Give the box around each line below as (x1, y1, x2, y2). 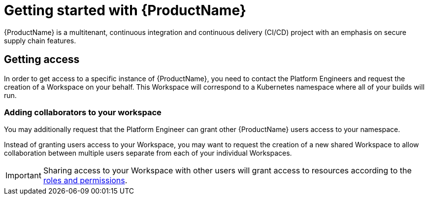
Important (5, 170, 41, 181)
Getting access (4, 53, 80, 66)
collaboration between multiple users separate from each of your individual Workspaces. (4, 149, 292, 158)
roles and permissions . (43, 175, 128, 186)
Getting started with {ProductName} (4, 2, 246, 19)
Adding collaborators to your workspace (4, 107, 162, 117)
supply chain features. (4, 36, 76, 45)
